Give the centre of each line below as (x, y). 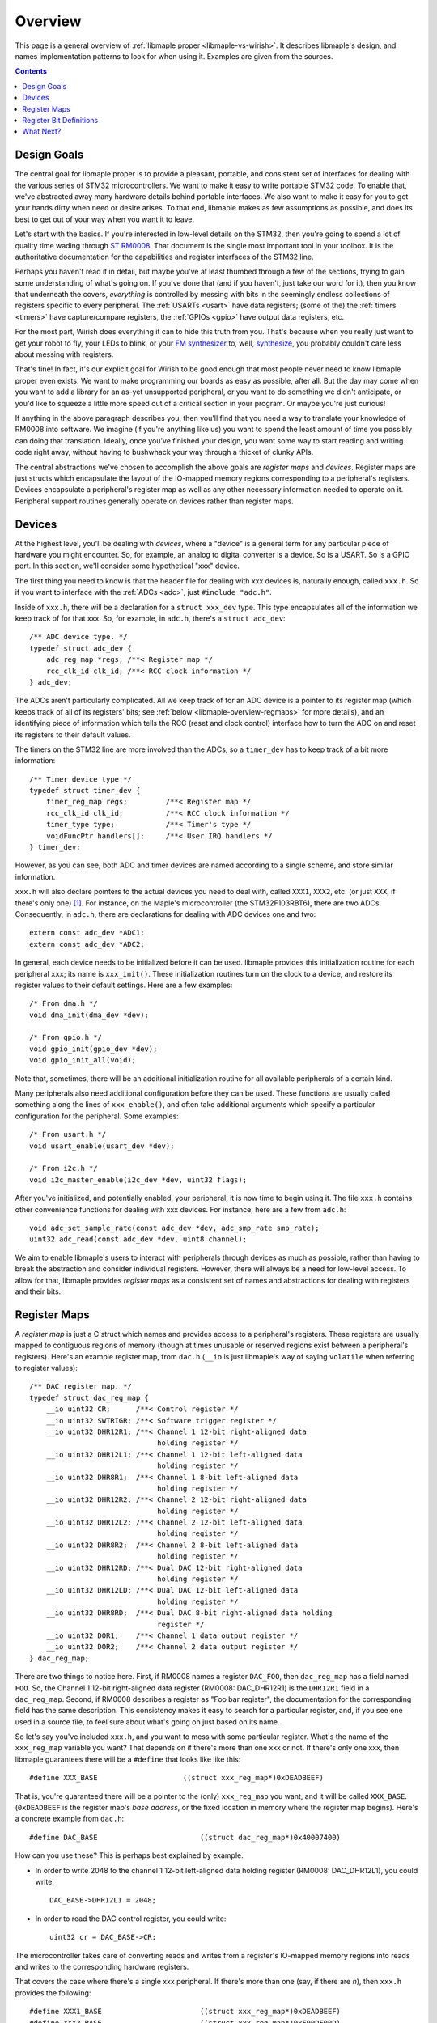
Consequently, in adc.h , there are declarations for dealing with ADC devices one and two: (165, 914)
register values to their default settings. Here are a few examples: (124, 985)
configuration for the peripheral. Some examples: (97, 1116)
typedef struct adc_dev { (81, 648)
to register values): (47, 1368)
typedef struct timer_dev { (85, 791)
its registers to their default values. (73, 734)
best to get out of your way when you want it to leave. (105, 219)
